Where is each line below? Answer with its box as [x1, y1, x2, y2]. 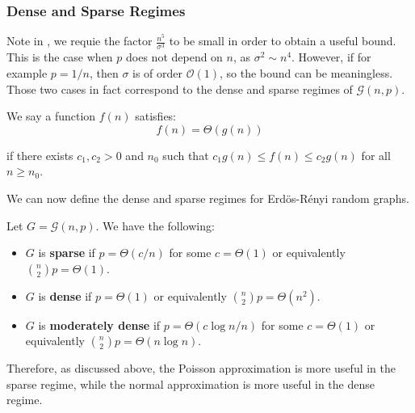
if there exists [6, 146, 73, 163]
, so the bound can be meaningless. [219, 64, 393, 81]
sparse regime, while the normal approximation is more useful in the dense [6, 375, 375, 392]
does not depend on [126, 48, 223, 65]
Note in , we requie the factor [6, 32, 153, 49]
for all [361, 146, 391, 163]
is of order [132, 64, 183, 81]
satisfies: [135, 107, 177, 124]
